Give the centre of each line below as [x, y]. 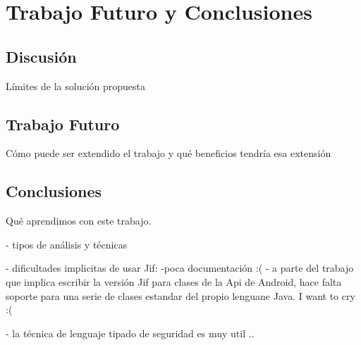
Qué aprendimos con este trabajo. [79, 221]
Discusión [41, 56]
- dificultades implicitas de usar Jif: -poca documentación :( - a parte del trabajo [180, 268]
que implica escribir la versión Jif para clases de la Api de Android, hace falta [174, 281]
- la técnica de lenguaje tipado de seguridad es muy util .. [130, 333]
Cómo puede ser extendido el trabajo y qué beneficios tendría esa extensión [169, 153]
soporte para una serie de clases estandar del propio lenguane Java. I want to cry [180, 295]
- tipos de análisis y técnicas [67, 244]
